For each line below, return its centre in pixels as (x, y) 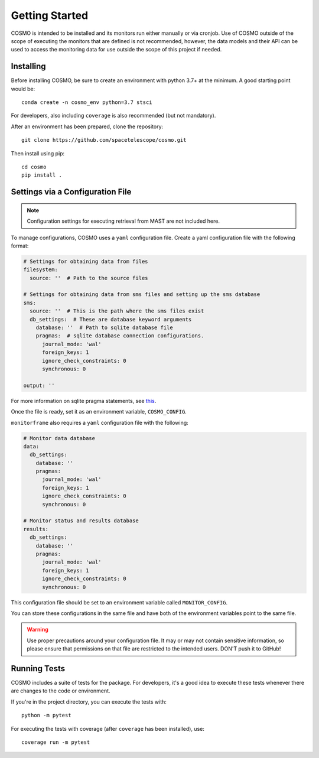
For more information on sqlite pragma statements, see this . (84, 401)
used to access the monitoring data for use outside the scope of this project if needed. (116, 50)
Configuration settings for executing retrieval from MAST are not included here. (123, 221)
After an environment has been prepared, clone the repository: (87, 126)
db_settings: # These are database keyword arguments (111, 319)
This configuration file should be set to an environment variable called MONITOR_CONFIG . (119, 602)
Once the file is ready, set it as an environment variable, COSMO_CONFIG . (99, 412)
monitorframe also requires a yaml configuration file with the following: (100, 422)
